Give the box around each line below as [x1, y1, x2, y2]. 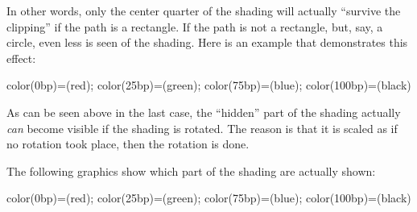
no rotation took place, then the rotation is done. [6, 135, 250, 152]
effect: [6, 49, 36, 66]
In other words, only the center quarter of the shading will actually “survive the [6, 2, 401, 19]
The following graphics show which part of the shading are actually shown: [6, 162, 376, 179]
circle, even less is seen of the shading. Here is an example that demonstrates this [6, 34, 408, 51]
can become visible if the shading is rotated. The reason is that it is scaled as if [6, 119, 398, 136]
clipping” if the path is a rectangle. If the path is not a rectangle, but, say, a [6, 18, 383, 35]
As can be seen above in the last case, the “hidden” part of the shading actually [6, 103, 401, 120]
